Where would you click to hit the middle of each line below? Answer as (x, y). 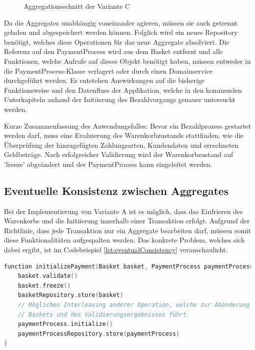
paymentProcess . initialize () (65, 324)
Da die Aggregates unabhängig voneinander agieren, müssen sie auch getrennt (121, 22)
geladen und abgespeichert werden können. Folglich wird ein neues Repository (121, 32)
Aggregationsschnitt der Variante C (77, 6)
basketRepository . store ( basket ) (71, 295)
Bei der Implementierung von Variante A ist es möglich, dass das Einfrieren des (123, 211)
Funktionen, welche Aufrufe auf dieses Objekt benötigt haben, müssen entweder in (127, 61)
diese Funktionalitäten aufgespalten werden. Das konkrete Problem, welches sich (125, 240)
